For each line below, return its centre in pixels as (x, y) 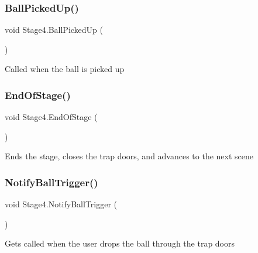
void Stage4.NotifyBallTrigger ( (61, 204)
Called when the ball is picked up (65, 69)
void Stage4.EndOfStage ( (51, 117)
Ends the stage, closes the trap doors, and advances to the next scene (129, 156)
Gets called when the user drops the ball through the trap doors (120, 243)
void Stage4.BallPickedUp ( (54, 30)
